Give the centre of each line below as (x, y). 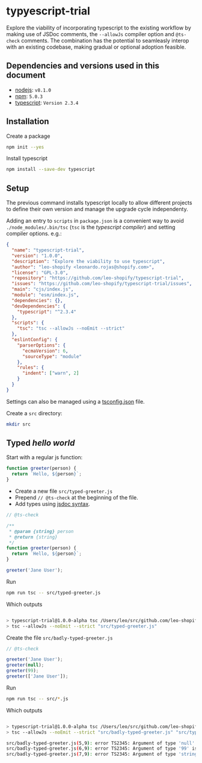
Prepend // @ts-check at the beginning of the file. (76, 498)
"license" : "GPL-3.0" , (40, 273)
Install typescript (27, 158)
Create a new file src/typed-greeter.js (64, 491)
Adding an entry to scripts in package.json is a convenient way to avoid (95, 221)
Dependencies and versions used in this (83, 66)
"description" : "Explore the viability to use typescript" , (88, 261)
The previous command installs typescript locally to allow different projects (99, 203)
